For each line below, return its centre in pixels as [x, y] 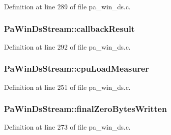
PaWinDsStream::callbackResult [70, 28]
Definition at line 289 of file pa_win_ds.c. [67, 6]
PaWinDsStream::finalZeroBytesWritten [85, 109]
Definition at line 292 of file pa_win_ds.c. [67, 46]
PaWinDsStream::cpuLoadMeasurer [77, 68]
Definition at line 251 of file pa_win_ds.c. [67, 87]
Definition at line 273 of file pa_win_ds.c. [67, 127]
